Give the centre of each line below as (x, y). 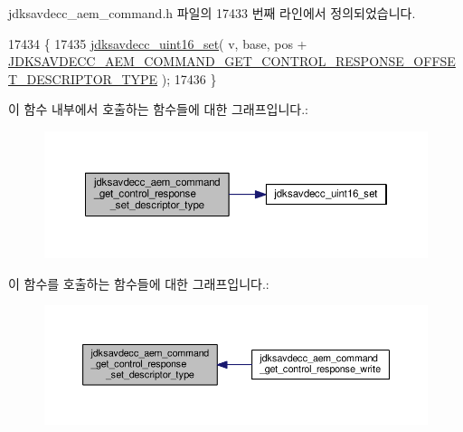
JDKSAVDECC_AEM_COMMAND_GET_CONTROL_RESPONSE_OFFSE (232, 61)
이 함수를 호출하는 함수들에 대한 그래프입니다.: (139, 283)
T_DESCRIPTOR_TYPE (83, 78)
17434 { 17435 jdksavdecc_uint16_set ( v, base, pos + (158, 43)
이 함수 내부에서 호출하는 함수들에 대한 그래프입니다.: (158, 109)
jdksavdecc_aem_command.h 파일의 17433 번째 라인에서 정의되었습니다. (212, 13)
